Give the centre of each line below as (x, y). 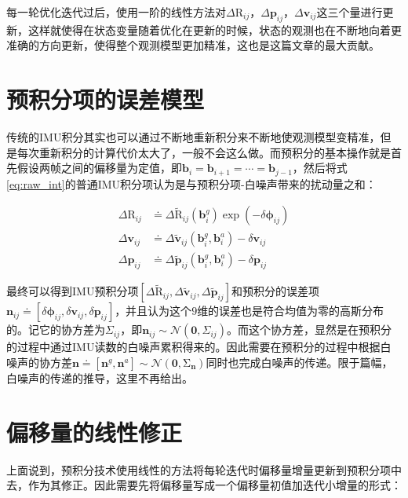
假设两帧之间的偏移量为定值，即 (99, 168)
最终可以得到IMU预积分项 (73, 291)
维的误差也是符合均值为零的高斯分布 (291, 311)
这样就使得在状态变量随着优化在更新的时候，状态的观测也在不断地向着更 (215, 29)
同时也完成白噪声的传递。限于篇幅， (299, 362)
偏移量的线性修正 (95, 432)
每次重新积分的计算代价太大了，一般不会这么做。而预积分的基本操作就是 (204, 152)
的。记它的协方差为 (56, 330)
